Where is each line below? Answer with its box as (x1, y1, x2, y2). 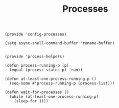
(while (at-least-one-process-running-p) (9, 94, 99, 99)
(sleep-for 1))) (14, 99, 49, 104)
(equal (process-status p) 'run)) (9, 67, 83, 73)
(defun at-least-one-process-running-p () (5, 76, 97, 82)
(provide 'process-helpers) (5, 54, 65, 59)
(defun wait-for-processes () (5, 90, 69, 95)
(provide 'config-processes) (5, 32, 67, 37)
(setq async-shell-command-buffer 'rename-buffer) (5, 41, 115, 46)
